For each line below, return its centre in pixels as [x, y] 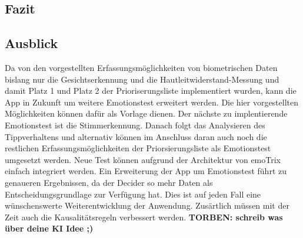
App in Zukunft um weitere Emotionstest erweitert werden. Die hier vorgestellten [151, 102]
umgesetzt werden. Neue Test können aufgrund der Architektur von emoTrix [143, 159]
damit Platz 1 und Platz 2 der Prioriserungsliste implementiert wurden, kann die [151, 91]
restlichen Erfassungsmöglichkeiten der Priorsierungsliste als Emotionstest [138, 148]
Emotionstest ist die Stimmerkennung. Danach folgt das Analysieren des [135, 125]
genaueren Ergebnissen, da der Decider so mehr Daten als [109, 182]
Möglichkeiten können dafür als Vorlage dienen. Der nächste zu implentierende [146, 113]
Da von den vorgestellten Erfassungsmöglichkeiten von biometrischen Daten [141, 67]
